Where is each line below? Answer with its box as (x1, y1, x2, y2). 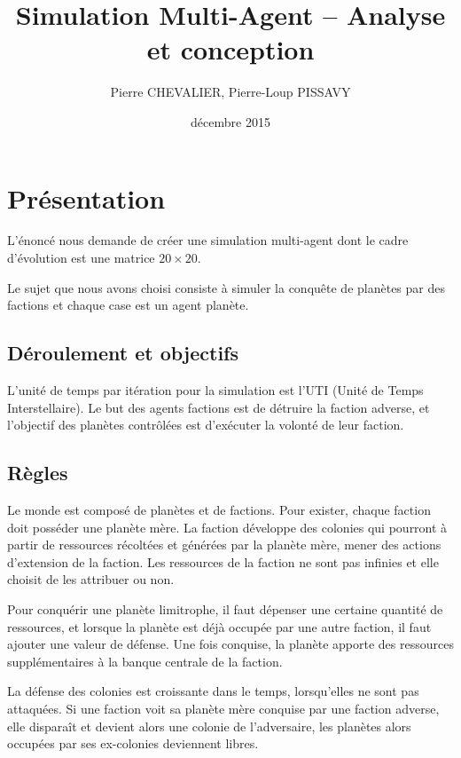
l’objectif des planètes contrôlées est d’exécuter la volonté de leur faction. (7, 415, 404, 434)
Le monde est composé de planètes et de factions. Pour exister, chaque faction (7, 501, 431, 518)
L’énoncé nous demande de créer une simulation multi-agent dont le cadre (7, 231, 409, 249)
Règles (7, 459, 68, 486)
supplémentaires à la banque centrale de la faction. (7, 651, 283, 670)
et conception (146, 31, 315, 67)
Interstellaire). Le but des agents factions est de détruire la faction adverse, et (7, 398, 430, 416)
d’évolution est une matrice (7, 249, 155, 267)
